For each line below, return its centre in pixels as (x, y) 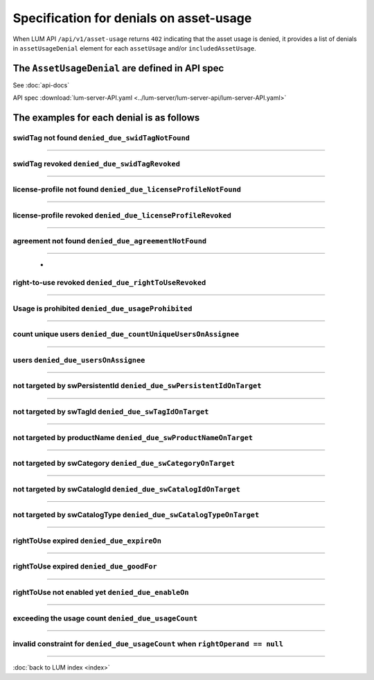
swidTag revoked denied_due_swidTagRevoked (96, 164)
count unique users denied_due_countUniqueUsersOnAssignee (126, 334)
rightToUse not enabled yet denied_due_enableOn (101, 592)
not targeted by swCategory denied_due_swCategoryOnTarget (124, 463)
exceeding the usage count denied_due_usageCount (105, 618)
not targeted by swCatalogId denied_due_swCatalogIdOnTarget (126, 489)
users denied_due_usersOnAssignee (79, 360)
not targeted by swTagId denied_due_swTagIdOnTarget (111, 412)
